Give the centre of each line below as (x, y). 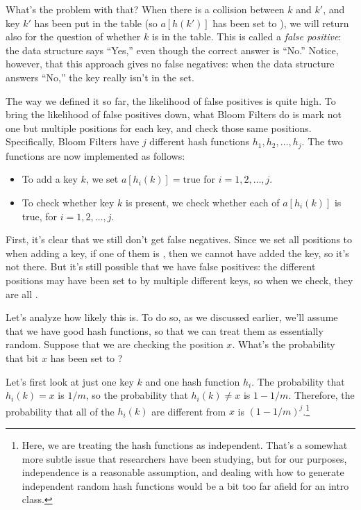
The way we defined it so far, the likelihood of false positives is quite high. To (171, 100)
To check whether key (68, 202)
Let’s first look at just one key (70, 381)
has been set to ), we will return (281, 23)
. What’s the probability (284, 344)
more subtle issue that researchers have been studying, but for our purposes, (184, 458)
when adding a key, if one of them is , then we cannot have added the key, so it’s (177, 253)
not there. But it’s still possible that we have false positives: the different (161, 266)
